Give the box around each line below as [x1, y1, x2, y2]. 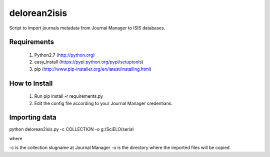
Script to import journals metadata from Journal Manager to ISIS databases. [9, 25, 165, 31]
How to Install [9, 79, 53, 87]
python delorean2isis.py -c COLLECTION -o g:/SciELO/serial [9, 126, 134, 132]
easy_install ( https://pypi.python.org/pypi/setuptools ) [34, 59, 143, 65]
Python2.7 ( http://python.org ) [34, 52, 95, 58]
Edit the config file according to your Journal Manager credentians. [34, 100, 172, 106]
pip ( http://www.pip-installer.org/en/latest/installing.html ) [34, 66, 152, 72]
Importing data [9, 113, 57, 122]
